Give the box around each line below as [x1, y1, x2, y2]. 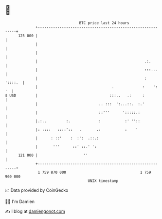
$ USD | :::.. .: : [5, 93, 145, 98]
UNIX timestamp [88, 178, 119, 183]
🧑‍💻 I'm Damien [5, 199, 35, 204]
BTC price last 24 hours [79, 20, 130, 25]
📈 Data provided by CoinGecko [5, 187, 69, 193]
